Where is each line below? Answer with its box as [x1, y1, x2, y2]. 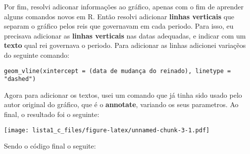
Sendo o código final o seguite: [4, 141, 96, 151]
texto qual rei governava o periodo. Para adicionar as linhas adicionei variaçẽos [4, 40, 246, 50]
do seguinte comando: [4, 49, 69, 60]
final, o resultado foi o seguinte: [4, 109, 100, 119]
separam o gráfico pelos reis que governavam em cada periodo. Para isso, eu [4, 21, 234, 31]
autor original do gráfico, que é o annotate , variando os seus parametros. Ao [4, 99, 239, 110]
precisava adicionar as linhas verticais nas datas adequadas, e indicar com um [4, 30, 246, 40]
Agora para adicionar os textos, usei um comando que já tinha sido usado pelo [4, 89, 242, 100]
